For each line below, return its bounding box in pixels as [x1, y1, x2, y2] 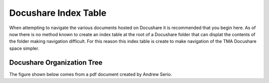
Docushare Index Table [9, 7, 107, 18]
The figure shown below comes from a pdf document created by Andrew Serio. [9, 71, 172, 77]
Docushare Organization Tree [9, 58, 103, 67]
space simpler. [9, 45, 39, 51]
